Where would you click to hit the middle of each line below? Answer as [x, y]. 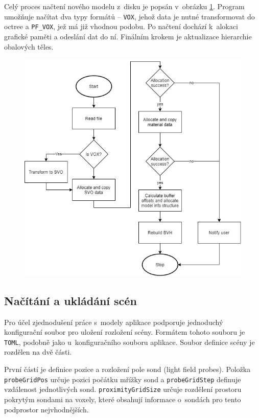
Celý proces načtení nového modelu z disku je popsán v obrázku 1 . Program [124, 6]
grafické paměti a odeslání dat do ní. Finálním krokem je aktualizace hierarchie [128, 36]
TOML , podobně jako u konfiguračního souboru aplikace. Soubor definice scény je [129, 342]
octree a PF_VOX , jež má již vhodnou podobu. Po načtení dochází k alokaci [121, 26]
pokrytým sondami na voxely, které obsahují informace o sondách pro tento [123, 399]
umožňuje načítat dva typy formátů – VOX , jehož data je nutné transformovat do [129, 16]
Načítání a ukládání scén [70, 300]
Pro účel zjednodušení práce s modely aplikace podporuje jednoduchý [114, 322]
